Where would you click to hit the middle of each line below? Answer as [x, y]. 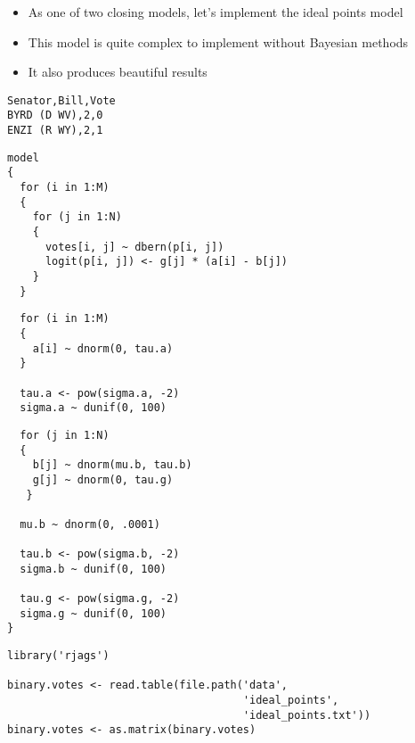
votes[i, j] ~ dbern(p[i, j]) [134, 247]
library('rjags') [58, 656]
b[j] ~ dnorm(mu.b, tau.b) [112, 465]
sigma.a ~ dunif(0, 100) [93, 408]
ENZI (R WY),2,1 [55, 131]
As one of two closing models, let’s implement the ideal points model [216, 12]
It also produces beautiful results [118, 72]
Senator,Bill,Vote [61, 100]
